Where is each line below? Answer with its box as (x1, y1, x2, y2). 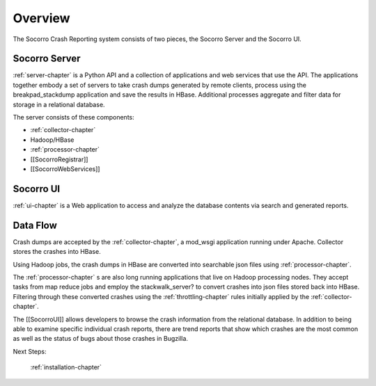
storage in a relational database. (13, 100, 105, 108)
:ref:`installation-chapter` (30, 363, 102, 371)
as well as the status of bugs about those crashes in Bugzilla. (13, 335, 188, 343)
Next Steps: (13, 347, 47, 355)
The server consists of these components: (13, 113, 135, 122)
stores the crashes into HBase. (13, 248, 101, 256)
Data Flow (13, 219, 57, 231)
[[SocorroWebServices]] (30, 164, 100, 173)
